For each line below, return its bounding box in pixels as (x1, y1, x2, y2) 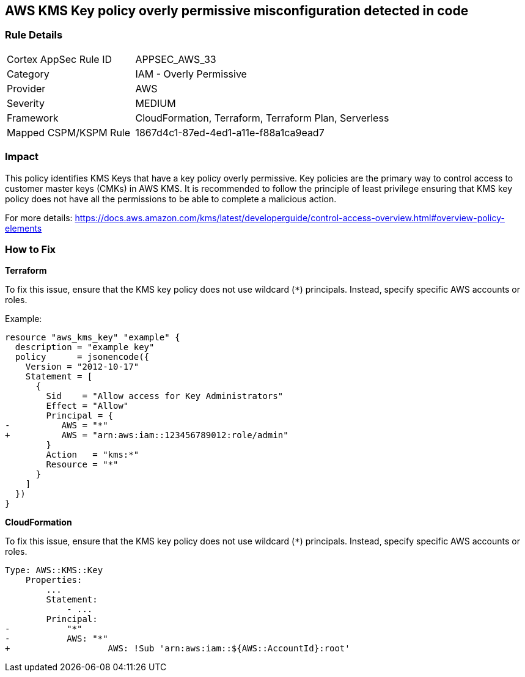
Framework (7, 111, 59, 124)
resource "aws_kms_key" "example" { (5, 332, 180, 343)
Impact (5, 150, 39, 163)
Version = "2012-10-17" (25, 362, 139, 372)
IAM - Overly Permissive (135, 67, 247, 80)
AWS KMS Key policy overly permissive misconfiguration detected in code (5, 3, 469, 18)
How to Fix (5, 243, 56, 255)
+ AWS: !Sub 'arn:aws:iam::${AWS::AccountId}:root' (5, 643, 350, 654)
